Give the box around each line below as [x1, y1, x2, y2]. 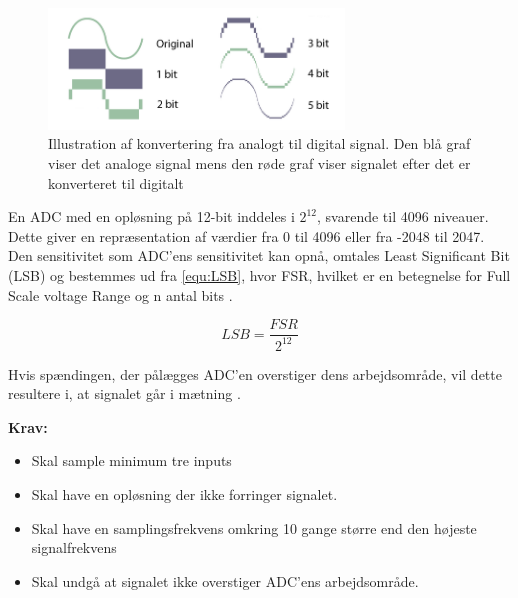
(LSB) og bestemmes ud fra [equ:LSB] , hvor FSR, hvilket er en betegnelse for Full [8, 264, 511, 285]
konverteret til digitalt [48, 172, 184, 193]
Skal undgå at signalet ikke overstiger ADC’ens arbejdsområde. [31, 570, 419, 591]
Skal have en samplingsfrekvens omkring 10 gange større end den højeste [31, 517, 477, 538]
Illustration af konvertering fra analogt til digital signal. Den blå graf [48, 133, 471, 154]
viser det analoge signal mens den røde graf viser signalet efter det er [48, 152, 471, 173]
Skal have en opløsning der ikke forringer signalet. [31, 483, 338, 504]
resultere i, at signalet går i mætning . [8, 383, 241, 404]
